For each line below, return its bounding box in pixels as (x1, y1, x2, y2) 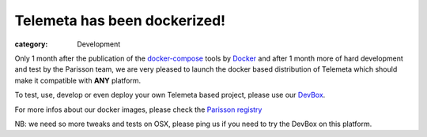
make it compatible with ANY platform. (14, 76, 142, 85)
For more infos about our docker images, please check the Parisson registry (14, 105, 263, 114)
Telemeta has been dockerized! (14, 12, 226, 29)
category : (14, 39, 48, 49)
